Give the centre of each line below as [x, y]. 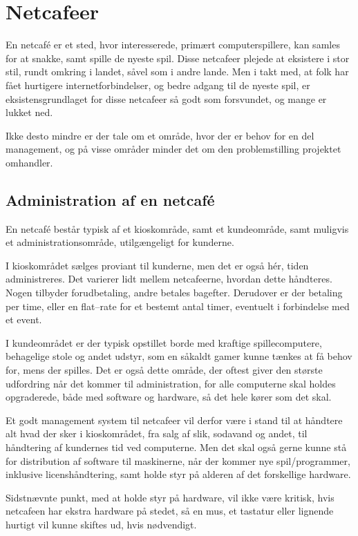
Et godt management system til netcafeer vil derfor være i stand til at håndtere [174, 420]
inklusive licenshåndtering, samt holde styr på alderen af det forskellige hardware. [178, 474]
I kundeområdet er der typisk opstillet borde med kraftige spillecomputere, [164, 342]
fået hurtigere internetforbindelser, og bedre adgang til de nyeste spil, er [158, 85]
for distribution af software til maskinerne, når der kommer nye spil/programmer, [178, 460]
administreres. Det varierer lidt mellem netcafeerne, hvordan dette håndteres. [169, 279]
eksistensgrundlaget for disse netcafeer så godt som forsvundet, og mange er [166, 98]
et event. [24, 319]
